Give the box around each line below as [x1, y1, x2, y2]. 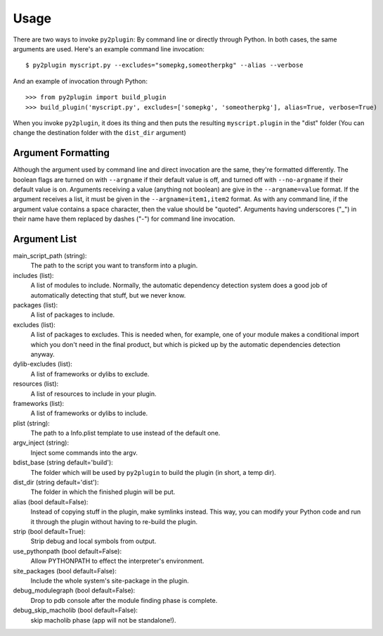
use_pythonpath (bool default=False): [13, 547, 122, 555]
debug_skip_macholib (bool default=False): [13, 606, 138, 615]
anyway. [30, 350, 56, 358]
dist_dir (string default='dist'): [13, 478, 99, 487]
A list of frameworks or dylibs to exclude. [30, 369, 150, 378]
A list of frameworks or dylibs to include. [30, 409, 148, 418]
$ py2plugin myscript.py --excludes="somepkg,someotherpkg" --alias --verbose [25, 61, 304, 70]
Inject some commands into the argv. [30, 448, 138, 457]
